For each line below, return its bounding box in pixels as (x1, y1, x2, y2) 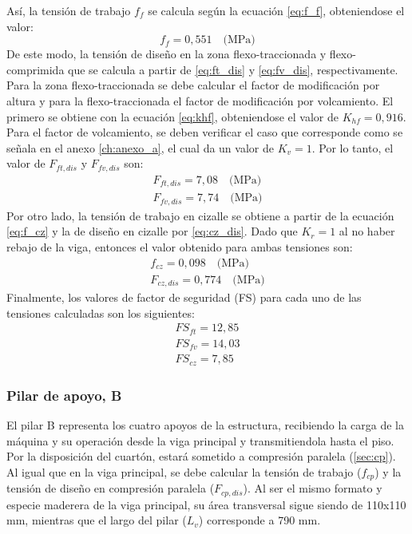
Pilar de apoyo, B (6, 385, 122, 405)
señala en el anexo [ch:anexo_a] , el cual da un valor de (6, 139, 274, 156)
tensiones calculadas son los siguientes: (6, 304, 195, 321)
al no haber (339, 223, 395, 239)
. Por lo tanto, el (311, 139, 394, 156)
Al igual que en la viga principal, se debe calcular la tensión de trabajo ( (6, 463, 362, 480)
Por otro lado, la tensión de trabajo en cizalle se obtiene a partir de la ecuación (6, 207, 394, 223)
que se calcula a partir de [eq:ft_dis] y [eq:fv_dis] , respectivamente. (68, 61, 398, 77)
